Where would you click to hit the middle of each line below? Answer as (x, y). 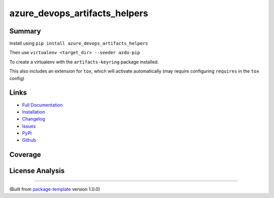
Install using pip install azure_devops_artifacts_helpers (79, 44)
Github (29, 140)
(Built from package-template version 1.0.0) (55, 189)
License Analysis (37, 171)
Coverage (25, 155)
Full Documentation (42, 105)
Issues (29, 126)
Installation (33, 112)
